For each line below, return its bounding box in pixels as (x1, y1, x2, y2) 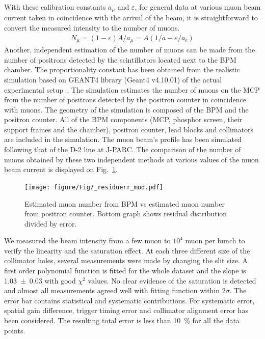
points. (4, 325, 25, 335)
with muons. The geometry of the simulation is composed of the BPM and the (4, 104, 249, 115)
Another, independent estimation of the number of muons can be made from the (4, 44, 255, 55)
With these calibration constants (4, 2, 106, 12)
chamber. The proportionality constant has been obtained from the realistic (4, 64, 240, 75)
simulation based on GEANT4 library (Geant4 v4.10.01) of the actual (4, 74, 222, 84)
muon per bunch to (185, 235, 245, 246)
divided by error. (24, 218, 77, 229)
